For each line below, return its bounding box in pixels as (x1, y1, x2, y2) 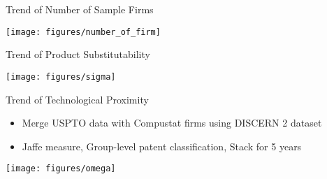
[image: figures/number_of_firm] (6, 27, 161, 37)
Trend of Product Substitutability (6, 47, 150, 62)
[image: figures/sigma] (6, 71, 116, 82)
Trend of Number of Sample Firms (6, 2, 154, 16)
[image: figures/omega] (6, 164, 116, 174)
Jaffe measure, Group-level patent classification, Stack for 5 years (22, 138, 302, 153)
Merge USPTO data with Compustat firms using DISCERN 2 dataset (22, 115, 322, 130)
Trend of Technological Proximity (6, 92, 149, 106)
